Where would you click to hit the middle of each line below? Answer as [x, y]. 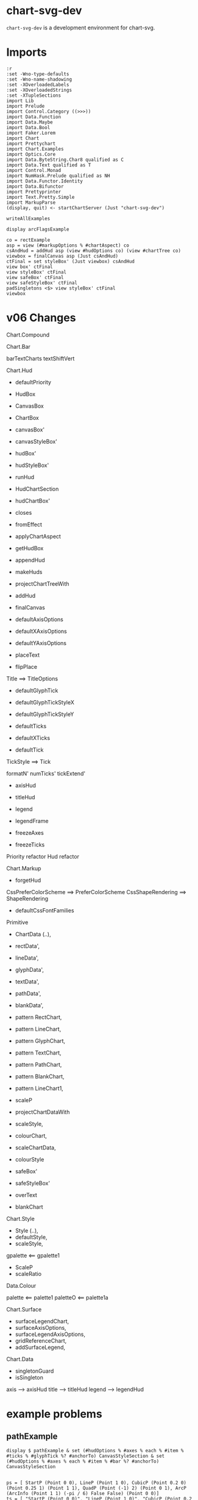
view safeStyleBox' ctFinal [42, 283]
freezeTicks [30, 845]
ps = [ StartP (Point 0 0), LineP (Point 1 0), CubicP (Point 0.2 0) [97, 1483]
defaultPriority [33, 382]
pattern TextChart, [38, 1053]
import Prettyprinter [34, 192]
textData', [27, 981]
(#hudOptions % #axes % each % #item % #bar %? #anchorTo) [83, 1461]
